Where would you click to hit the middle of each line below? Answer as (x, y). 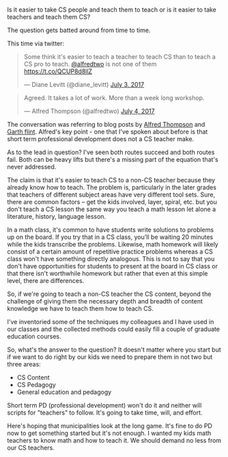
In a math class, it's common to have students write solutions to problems (110, 230)
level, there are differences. (46, 281)
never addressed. (32, 167)
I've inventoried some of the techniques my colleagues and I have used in (111, 322)
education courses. (34, 336)
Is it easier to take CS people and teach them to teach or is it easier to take (112, 10)
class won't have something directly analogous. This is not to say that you (111, 259)
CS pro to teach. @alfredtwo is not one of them (90, 64)
